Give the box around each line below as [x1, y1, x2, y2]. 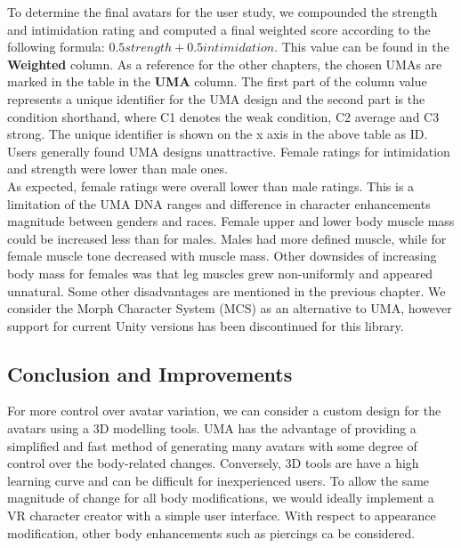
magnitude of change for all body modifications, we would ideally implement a [7, 488, 434, 507]
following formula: [7, 37, 105, 56]
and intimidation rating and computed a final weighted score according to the [7, 20, 431, 38]
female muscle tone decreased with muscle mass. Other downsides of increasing [7, 246, 437, 265]
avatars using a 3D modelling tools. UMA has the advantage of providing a [7, 419, 417, 438]
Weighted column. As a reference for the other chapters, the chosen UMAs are [7, 54, 442, 73]
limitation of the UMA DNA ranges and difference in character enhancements [7, 194, 431, 213]
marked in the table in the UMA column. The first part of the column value [7, 72, 427, 91]
